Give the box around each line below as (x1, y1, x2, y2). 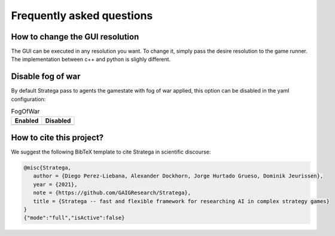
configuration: (11, 96, 46, 103)
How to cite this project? (11, 132, 104, 143)
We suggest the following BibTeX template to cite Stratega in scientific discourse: (11, 148, 211, 155)
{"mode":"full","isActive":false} (23, 214, 125, 221)
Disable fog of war (11, 72, 81, 82)
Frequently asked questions (11, 9, 153, 22)
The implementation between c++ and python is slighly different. (11, 56, 170, 63)
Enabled (14, 117, 39, 125)
